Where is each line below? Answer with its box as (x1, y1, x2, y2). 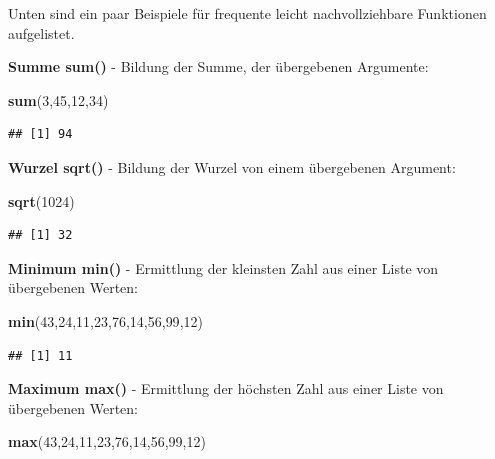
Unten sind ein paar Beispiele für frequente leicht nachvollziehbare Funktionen (8, 3, 487, 23)
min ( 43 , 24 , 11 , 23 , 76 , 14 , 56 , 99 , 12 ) (8, 310, 203, 331)
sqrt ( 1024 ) (8, 190, 75, 211)
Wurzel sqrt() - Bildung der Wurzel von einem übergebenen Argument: (8, 156, 456, 177)
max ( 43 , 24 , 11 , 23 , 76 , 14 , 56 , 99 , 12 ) (8, 431, 206, 452)
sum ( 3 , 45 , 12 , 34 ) (8, 89, 109, 110)
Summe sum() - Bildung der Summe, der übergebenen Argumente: (8, 56, 429, 77)
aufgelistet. (8, 22, 75, 43)
